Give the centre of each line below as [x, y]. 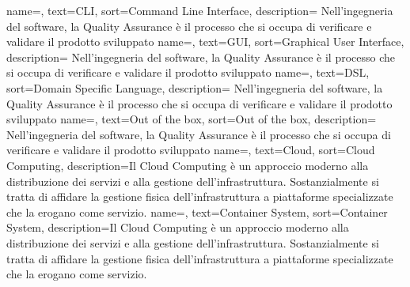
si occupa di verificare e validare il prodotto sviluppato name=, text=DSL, [188, 72]
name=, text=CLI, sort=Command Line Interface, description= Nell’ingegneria [200, 10]
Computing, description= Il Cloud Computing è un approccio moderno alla [188, 165]
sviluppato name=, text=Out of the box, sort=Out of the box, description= [192, 119]
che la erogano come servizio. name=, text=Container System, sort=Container [197, 211]
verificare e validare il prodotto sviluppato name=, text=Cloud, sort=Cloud [191, 150]
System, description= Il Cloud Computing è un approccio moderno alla [178, 227]
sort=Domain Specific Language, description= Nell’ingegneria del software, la [195, 87]
